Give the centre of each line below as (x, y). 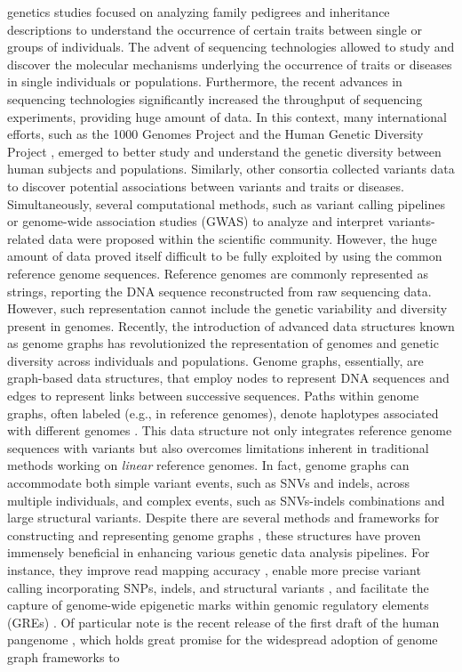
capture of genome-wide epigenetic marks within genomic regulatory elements (218, 605)
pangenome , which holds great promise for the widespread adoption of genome (223, 640)
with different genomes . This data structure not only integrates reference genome (230, 430)
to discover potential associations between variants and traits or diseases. (206, 186)
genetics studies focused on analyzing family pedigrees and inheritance (199, 12)
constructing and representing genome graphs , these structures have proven (214, 534)
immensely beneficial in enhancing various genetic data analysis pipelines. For (219, 552)
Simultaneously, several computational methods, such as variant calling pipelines (226, 203)
